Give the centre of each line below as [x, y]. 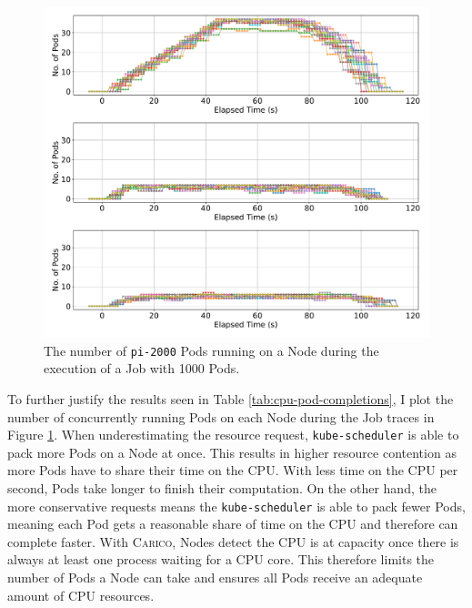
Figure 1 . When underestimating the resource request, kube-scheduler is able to [233, 435]
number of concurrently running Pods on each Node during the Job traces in [221, 416]
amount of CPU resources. [81, 595]
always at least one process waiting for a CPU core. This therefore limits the [221, 559]
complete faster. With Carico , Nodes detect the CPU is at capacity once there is [233, 541]
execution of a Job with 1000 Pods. [142, 368]
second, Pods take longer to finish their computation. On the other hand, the [222, 488]
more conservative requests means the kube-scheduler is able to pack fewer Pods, [236, 506]
